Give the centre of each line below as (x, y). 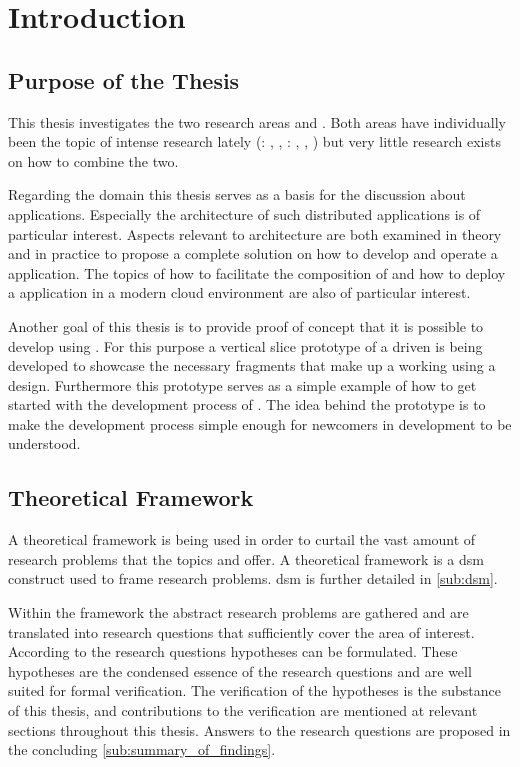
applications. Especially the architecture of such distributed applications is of (244, 213)
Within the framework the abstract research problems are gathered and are (238, 612)
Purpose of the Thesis (124, 79)
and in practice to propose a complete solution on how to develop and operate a (253, 253)
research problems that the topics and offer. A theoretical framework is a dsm (246, 558)
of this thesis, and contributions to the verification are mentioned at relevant (243, 710)
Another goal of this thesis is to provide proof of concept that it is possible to (246, 325)
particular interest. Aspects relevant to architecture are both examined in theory (255, 233)
